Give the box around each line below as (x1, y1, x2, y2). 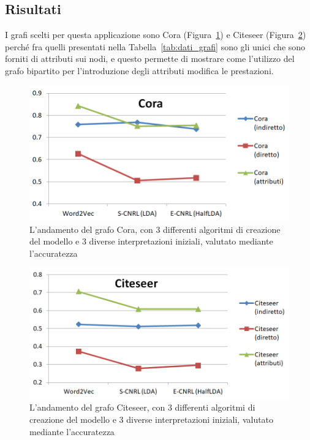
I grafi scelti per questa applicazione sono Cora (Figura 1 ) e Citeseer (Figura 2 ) (5, 28, 306, 41)
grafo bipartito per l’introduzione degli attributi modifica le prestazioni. (5, 64, 274, 77)
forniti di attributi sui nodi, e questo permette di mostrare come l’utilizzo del (5, 52, 295, 65)
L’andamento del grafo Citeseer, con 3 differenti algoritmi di (29, 401, 255, 414)
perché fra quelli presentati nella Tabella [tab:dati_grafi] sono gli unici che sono (5, 40, 306, 53)
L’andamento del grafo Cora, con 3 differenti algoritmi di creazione (29, 222, 281, 235)
